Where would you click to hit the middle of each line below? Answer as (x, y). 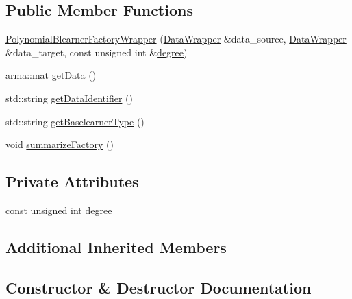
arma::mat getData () (51, 75)
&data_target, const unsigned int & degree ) (97, 52)
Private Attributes (72, 181)
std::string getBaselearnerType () (75, 121)
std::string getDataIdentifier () (69, 98)
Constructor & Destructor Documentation (159, 287)
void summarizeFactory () (60, 144)
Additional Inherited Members (116, 247)
